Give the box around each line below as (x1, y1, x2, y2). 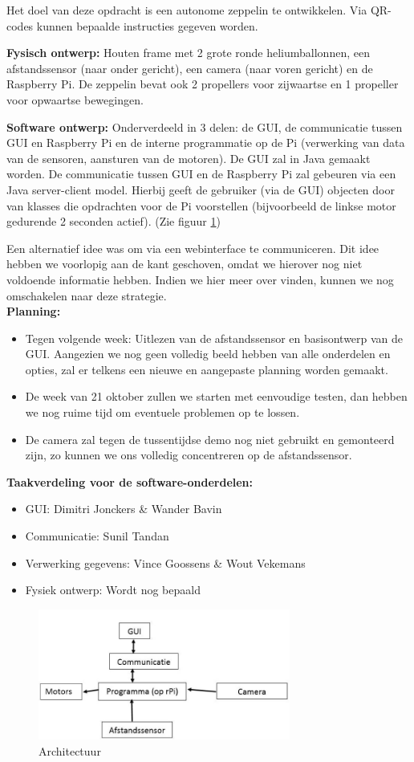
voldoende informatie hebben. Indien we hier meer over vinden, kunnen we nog (6, 271, 394, 287)
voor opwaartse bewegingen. (6, 91, 144, 108)
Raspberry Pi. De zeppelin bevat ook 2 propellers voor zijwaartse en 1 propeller (6, 75, 399, 92)
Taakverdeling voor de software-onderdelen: (6, 473, 254, 490)
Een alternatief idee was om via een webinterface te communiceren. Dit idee (6, 239, 379, 256)
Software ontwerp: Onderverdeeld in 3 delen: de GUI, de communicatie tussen (6, 118, 403, 135)
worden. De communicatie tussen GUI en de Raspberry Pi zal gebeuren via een (6, 165, 396, 182)
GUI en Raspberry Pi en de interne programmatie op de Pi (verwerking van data (6, 134, 405, 151)
